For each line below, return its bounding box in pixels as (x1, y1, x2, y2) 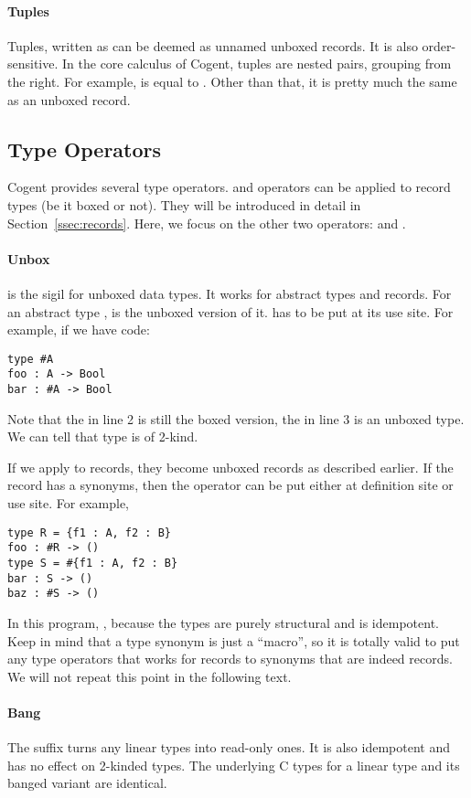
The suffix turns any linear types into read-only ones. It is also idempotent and (7, 738, 450, 757)
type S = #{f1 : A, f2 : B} (7, 556, 178, 569)
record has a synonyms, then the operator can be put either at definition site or (7, 475, 454, 495)
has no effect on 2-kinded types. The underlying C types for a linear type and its (7, 755, 460, 774)
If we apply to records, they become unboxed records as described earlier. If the (7, 457, 454, 476)
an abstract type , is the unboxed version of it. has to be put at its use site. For (7, 302, 454, 321)
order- (422, 36, 456, 55)
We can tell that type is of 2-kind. (7, 427, 198, 446)
